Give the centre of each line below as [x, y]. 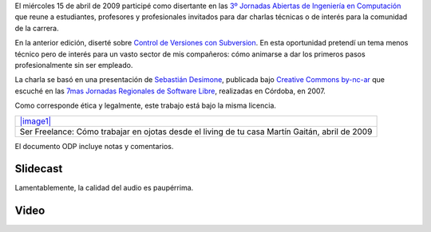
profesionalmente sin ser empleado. [74, 65]
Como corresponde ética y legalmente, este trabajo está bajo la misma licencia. [146, 106]
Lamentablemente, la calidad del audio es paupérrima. [104, 188]
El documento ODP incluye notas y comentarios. [94, 146]
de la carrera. [37, 28]
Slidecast [39, 169]
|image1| [36, 121]
